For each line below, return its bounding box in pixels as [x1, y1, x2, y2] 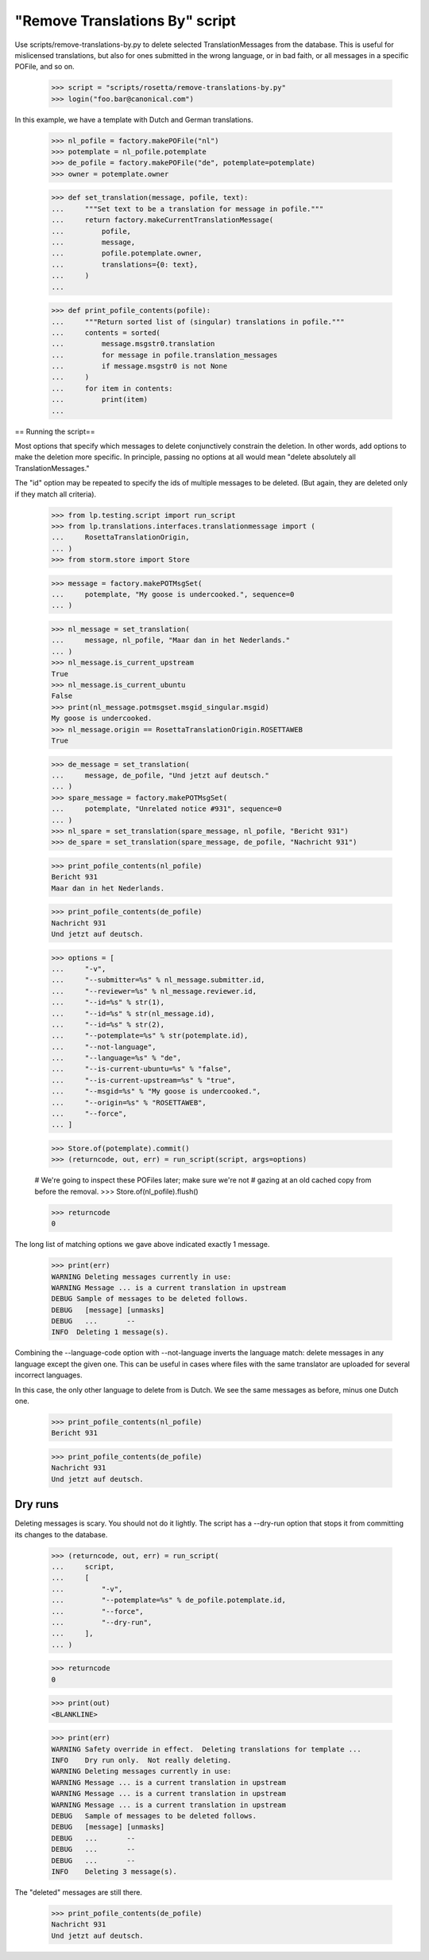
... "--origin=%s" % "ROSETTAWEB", [51, 1098, 207, 1107]
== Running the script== [14, 427, 95, 436]
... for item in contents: [51, 384, 174, 393]
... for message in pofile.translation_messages [51, 350, 278, 360]
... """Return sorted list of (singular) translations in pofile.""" [51, 317, 345, 326]
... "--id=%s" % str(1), [51, 998, 165, 1007]
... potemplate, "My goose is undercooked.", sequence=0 [51, 590, 295, 599]
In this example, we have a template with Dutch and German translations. [14, 115, 253, 124]
